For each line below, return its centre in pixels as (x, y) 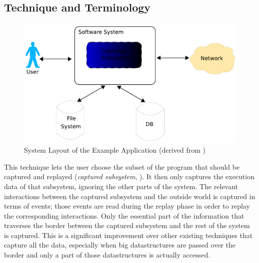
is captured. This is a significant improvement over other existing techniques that (128, 235)
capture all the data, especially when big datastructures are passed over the (120, 245)
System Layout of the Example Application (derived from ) (115, 150)
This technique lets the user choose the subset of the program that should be (122, 166)
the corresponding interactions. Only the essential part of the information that (124, 215)
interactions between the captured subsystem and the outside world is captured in (130, 196)
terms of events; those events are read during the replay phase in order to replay (127, 206)
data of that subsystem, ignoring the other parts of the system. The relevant (121, 186)
